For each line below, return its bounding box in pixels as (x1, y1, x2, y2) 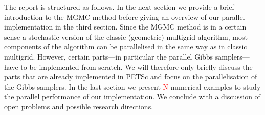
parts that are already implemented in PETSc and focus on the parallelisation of (4, 71, 257, 82)
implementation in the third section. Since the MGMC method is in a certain (4, 21, 247, 32)
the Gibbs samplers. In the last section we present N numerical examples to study (4, 81, 261, 92)
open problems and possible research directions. (4, 101, 153, 111)
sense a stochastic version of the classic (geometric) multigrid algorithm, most (4, 31, 248, 42)
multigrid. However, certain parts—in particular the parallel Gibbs (4, 51, 213, 62)
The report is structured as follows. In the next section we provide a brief (4, 2, 234, 12)
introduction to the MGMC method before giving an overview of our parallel (4, 11, 245, 22)
